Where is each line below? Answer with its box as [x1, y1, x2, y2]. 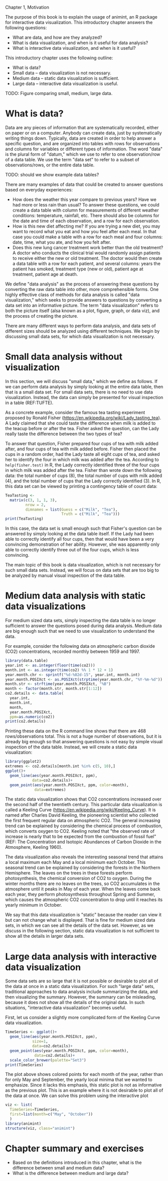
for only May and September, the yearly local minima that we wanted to [5, 1076, 152, 1082]
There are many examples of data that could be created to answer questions [5, 181, 163, 187]
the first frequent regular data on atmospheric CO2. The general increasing [5, 818, 160, 824]
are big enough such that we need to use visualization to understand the [5, 628, 155, 634]
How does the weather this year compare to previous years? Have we [12, 196, 156, 203]
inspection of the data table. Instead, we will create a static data [5, 744, 137, 750]
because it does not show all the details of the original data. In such [5, 1000, 145, 1006]
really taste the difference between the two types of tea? [5, 431, 122, 437]
